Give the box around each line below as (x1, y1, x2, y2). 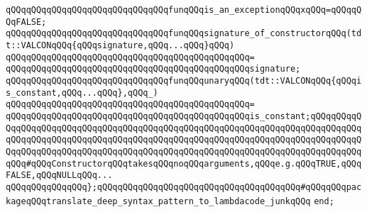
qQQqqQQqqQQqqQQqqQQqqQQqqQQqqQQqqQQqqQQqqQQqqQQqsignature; (6, 64, 301, 74)
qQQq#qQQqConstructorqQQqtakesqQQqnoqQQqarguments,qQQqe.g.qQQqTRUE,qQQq (6, 158, 362, 169)
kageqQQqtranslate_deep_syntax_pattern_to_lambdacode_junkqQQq (6, 196, 311, 206)
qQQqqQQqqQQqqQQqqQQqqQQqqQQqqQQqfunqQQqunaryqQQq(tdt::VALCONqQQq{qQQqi (6, 75, 362, 86)
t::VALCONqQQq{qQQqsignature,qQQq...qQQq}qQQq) (6, 40, 235, 50)
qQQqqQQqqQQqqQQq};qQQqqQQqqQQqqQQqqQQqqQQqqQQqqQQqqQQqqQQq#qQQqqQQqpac (6, 182, 362, 192)
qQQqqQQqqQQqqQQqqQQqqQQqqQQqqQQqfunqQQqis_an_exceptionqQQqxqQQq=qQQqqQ (6, 5, 362, 15)
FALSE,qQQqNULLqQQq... (6, 170, 113, 181)
